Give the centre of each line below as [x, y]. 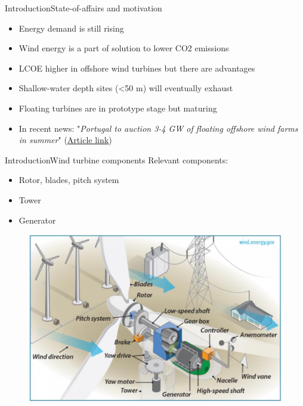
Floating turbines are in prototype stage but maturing [118, 108]
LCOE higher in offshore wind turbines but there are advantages [137, 68]
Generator [37, 220]
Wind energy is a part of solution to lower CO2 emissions [124, 48]
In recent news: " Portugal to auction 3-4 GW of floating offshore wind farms [158, 128]
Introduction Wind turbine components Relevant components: [117, 159]
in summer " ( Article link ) [65, 140]
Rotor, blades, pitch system [69, 180]
